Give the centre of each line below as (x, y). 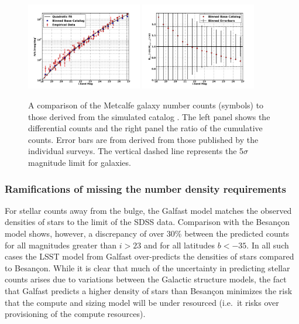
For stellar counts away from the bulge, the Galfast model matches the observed (148, 210)
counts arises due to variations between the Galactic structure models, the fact (146, 279)
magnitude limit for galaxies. (80, 163)
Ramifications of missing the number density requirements (145, 188)
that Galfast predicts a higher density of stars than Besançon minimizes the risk (149, 291)
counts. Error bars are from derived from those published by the (143, 139)
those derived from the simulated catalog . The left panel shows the (149, 116)
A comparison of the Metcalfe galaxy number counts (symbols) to (146, 105)
